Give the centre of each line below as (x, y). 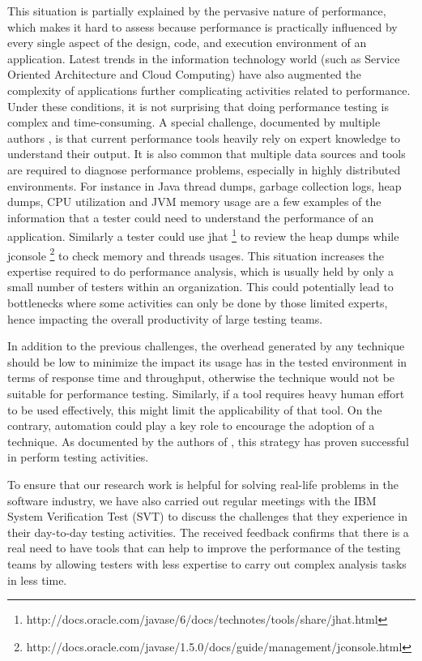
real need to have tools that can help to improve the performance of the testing (204, 548)
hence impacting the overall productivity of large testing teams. (165, 318)
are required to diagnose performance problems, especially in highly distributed (204, 169)
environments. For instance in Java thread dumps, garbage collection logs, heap (205, 185)
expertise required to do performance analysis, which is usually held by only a (200, 270)
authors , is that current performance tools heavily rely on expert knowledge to (204, 137)
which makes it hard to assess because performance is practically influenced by (202, 26)
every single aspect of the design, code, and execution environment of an (187, 43)
